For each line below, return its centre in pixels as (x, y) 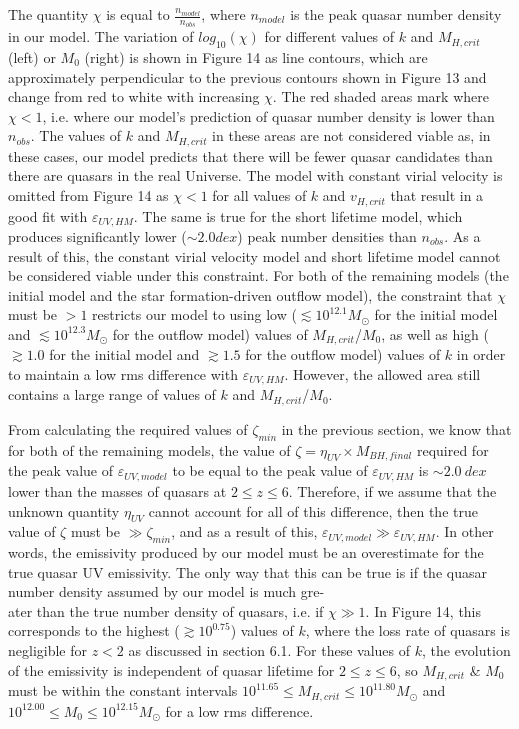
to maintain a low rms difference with (123, 373)
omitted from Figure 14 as (88, 195)
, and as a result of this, (244, 531)
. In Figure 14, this (423, 610)
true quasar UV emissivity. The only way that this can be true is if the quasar (247, 571)
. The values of (76, 135)
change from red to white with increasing (134, 96)
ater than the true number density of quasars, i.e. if (166, 610)
